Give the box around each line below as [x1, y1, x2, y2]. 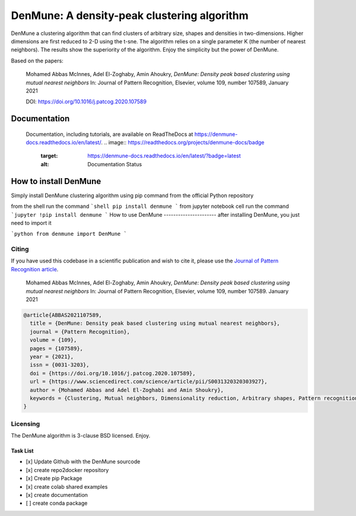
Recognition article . [11, 265, 59, 273]
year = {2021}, [30, 353, 74, 360]
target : [40, 152, 58, 160]
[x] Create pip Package [26, 475, 82, 482]
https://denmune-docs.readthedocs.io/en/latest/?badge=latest [87, 152, 241, 160]
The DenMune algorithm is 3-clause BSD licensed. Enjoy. [11, 432, 151, 439]
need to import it [11, 219, 52, 226]
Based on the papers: [11, 57, 63, 64]
